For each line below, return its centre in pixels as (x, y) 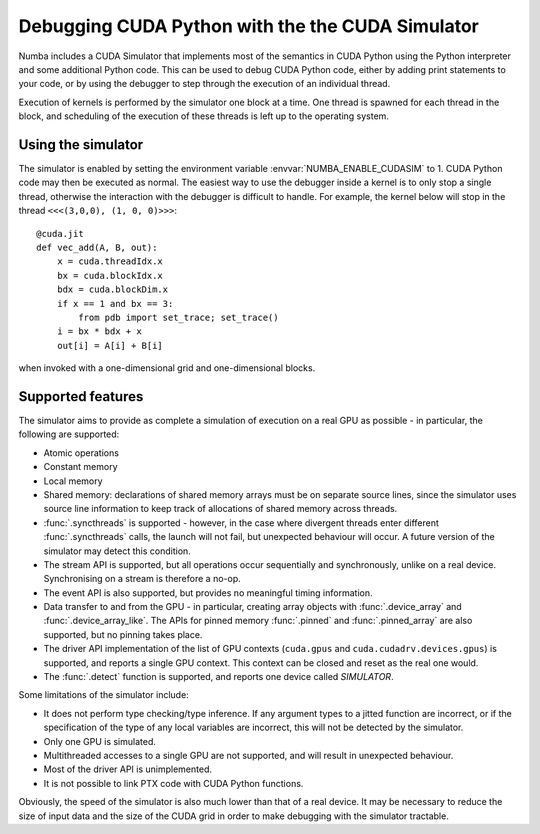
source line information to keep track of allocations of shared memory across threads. (220, 509)
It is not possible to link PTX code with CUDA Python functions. (173, 783)
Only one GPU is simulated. (100, 741)
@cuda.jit (60, 233)
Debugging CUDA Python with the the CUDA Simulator (248, 26)
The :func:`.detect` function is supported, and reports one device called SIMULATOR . (218, 677)
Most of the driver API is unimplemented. (128, 769)
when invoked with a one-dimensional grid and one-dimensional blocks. (167, 368)
